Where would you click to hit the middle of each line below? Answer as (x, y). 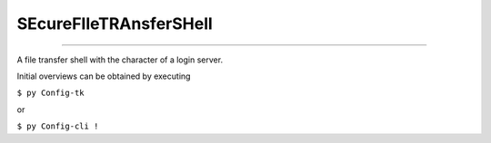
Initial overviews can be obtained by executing (104, 76)
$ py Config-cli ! (58, 126)
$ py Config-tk (51, 93)
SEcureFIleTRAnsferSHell (115, 24)
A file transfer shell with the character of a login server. (120, 60)
